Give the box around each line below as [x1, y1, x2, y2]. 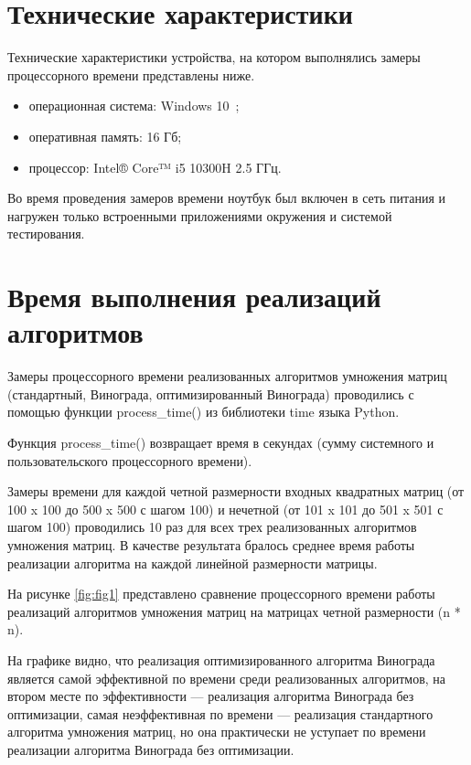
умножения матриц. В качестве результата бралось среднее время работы [7, 535, 415, 554]
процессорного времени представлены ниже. [7, 65, 255, 84]
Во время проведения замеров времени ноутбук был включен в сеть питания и [7, 188, 446, 207]
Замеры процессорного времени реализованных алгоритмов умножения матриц [7, 367, 447, 386]
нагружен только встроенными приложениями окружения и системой [7, 206, 392, 225]
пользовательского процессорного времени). [7, 451, 252, 470]
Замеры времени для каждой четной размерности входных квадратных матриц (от [7, 482, 465, 501]
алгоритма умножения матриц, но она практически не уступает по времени [7, 722, 426, 741]
